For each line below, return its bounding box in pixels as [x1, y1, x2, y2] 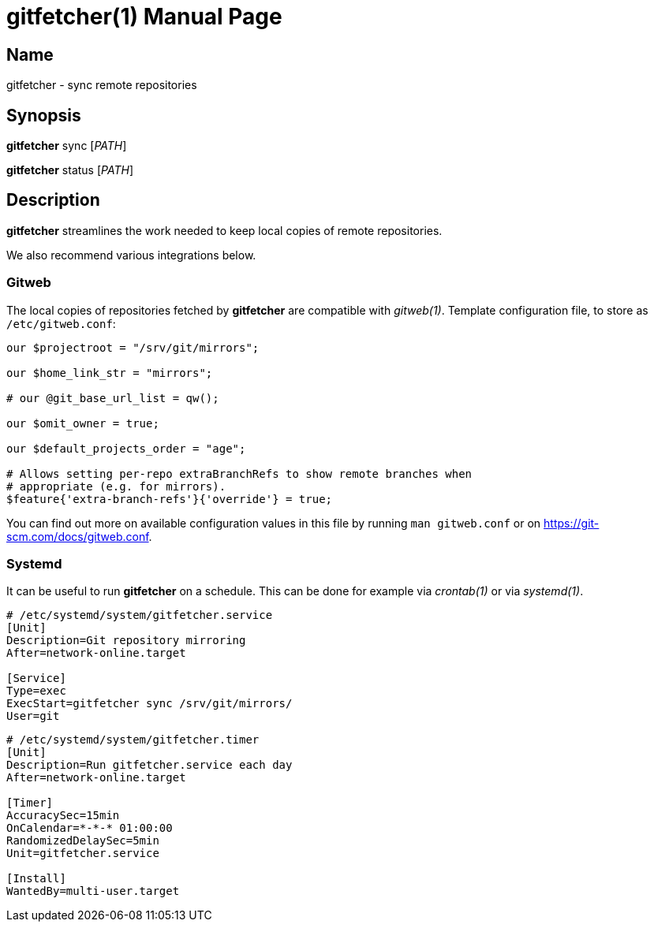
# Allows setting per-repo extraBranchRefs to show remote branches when [6, 467, 473, 480]
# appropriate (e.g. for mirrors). [6, 479, 226, 493]
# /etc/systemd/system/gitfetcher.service [6, 609, 273, 622]
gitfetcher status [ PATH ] [6, 163, 134, 177]
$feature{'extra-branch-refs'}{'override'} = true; [6, 492, 333, 505]
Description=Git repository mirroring [6, 634, 246, 647]
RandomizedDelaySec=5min [6, 834, 159, 848]
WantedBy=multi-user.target [6, 885, 180, 898]
